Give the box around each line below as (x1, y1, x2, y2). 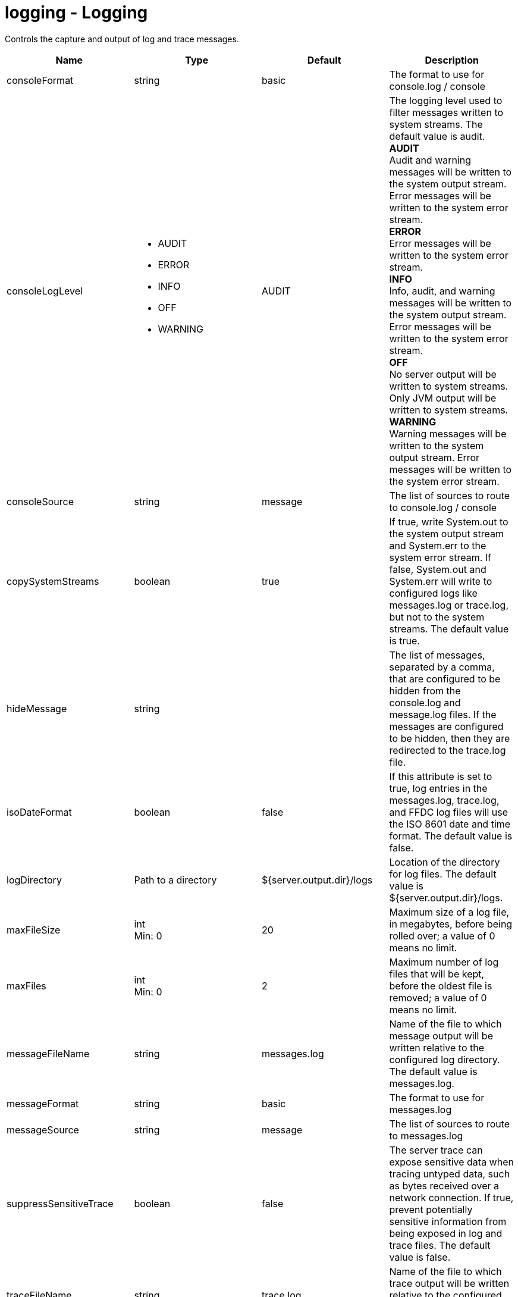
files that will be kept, (389, 967, 485, 980)
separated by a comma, (389, 660, 495, 673)
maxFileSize (7, 923, 61, 936)
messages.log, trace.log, (389, 794, 500, 806)
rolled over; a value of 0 (389, 929, 495, 942)
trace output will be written (389, 1277, 510, 1289)
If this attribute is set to (389, 770, 492, 782)
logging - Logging (5, 2, 148, 23)
